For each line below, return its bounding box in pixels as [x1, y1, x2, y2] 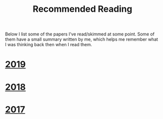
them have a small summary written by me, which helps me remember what [5, 36, 158, 42]
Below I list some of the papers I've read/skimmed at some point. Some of [5, 31, 155, 37]
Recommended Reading [32, 3, 133, 15]
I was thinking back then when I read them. [5, 42, 92, 48]
